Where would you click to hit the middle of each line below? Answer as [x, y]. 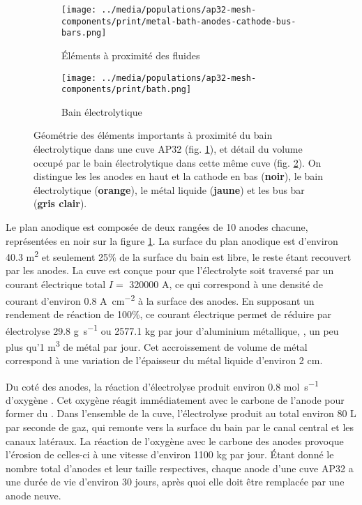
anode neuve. [33, 495]
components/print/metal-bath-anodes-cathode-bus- [179, 21]
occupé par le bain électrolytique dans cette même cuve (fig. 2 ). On [178, 162]
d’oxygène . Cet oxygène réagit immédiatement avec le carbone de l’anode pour [175, 399]
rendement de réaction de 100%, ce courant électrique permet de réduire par [168, 314]
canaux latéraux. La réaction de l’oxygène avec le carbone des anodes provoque [175, 440]
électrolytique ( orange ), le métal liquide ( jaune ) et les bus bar [169, 189]
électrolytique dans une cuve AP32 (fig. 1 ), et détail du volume [168, 149]
